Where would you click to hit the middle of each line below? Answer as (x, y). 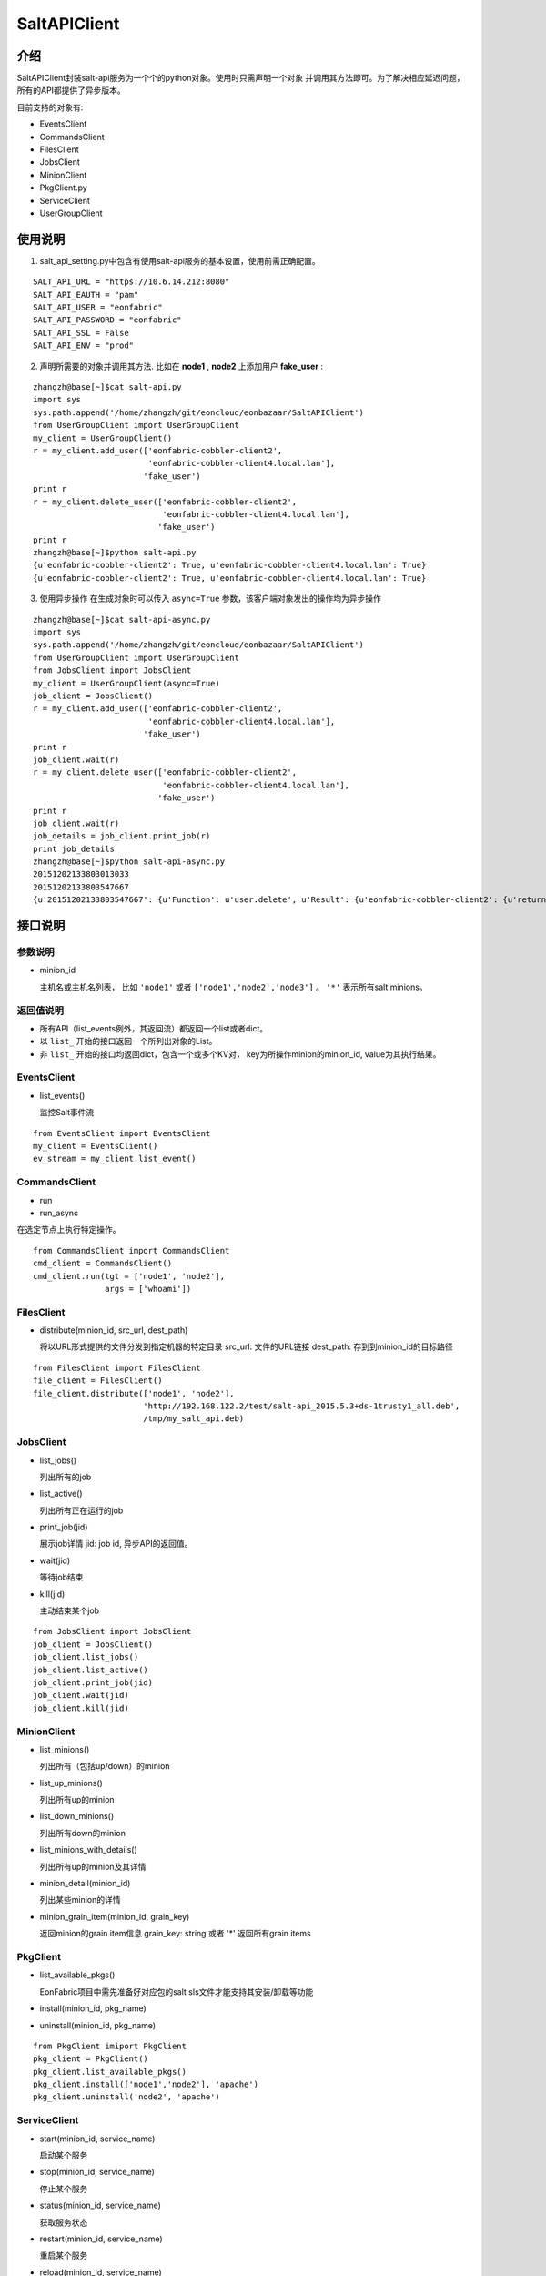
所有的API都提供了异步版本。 (71, 90)
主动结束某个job (70, 1610)
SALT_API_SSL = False (81, 333)
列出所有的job (66, 1477)
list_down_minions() (77, 1816)
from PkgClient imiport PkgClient (110, 2046)
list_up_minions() (71, 1783)
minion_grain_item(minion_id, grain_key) (115, 1916)
